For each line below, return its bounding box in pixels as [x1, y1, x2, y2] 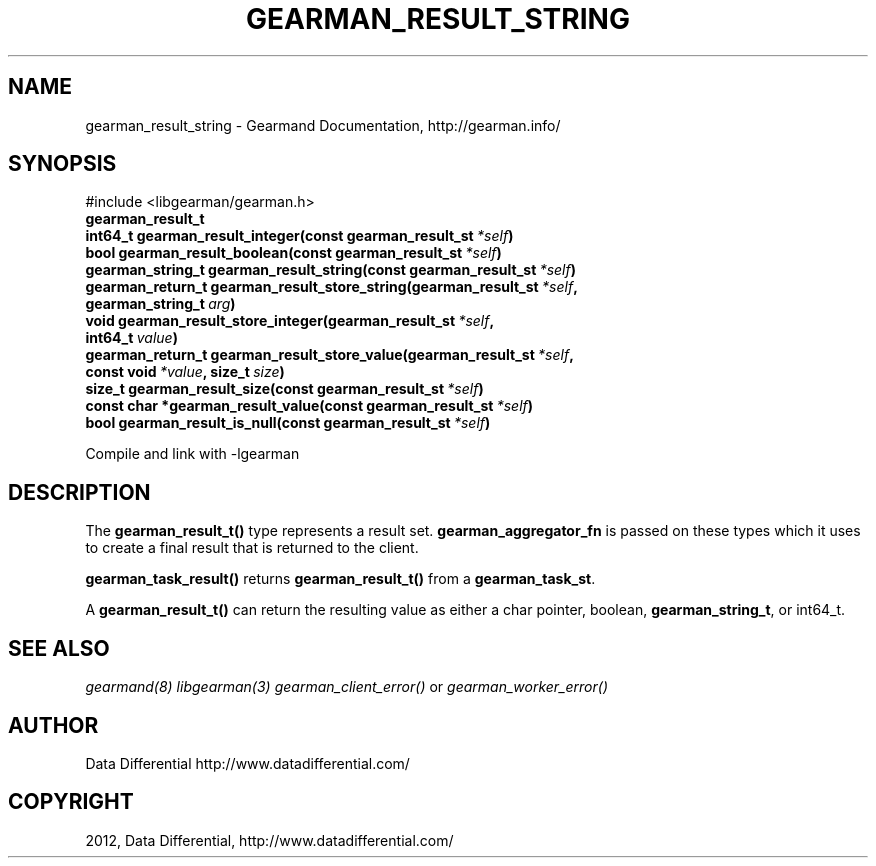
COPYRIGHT [8, 789, 134, 815]
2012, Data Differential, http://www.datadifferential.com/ [85, 831, 454, 849]
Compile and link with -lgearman [85, 445, 300, 463]
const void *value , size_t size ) [85, 363, 285, 381]
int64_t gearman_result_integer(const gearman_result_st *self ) [85, 227, 514, 245]
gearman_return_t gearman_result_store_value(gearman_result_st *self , [85, 346, 574, 364]
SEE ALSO [8, 635, 110, 661]
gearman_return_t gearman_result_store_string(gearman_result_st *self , [85, 278, 578, 296]
